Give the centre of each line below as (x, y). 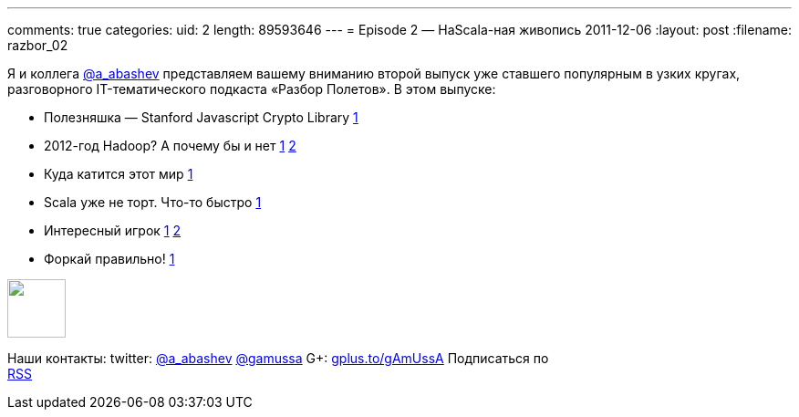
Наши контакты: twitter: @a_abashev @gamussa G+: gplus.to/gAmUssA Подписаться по (278, 358)
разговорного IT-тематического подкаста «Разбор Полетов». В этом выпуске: (252, 89)
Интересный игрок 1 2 (113, 230)
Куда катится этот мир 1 (119, 174)
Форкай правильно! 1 (109, 259)
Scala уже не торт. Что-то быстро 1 (153, 202)
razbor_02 (38, 45)
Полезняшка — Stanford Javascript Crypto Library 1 (201, 117)
